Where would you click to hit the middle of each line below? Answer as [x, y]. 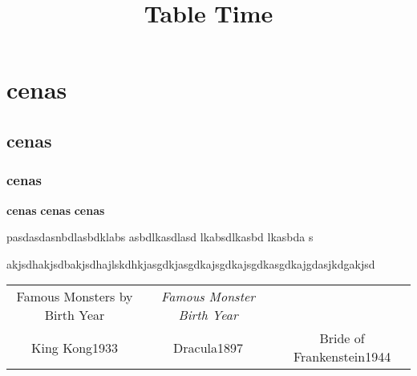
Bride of [342, 338]
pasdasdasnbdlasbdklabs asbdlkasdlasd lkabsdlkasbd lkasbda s [160, 237]
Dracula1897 [208, 347]
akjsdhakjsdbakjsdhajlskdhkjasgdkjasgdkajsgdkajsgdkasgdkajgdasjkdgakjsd [191, 263]
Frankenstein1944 [342, 357]
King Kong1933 [75, 347]
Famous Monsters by [75, 297]
